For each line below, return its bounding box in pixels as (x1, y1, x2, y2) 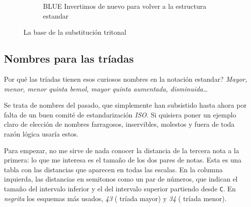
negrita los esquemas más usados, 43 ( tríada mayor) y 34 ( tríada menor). (4, 193, 227, 203)
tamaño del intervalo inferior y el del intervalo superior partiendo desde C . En (4, 183, 236, 193)
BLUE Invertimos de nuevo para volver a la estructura (43, 1, 207, 11)
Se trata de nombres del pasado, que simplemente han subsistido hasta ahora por (4, 100, 247, 110)
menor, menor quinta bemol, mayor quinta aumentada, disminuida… (4, 83, 208, 93)
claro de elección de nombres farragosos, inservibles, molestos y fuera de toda (4, 119, 235, 129)
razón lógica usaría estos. (4, 128, 79, 138)
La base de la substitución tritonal (23, 27, 126, 37)
